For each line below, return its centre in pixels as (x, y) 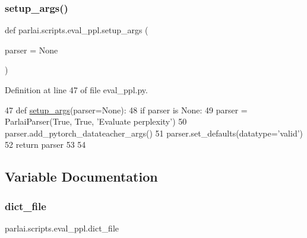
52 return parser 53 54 (45, 145)
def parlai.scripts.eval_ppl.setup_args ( (77, 30)
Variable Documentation (81, 177)
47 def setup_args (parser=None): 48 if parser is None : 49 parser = (126, 110)
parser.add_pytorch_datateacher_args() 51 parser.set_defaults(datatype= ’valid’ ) (154, 133)
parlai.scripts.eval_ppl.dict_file (62, 228)
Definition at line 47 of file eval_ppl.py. (76, 90)
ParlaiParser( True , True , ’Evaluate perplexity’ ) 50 (96, 121)
